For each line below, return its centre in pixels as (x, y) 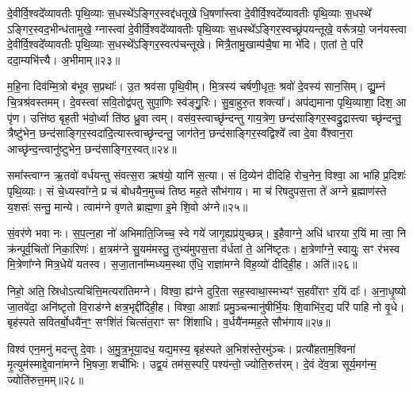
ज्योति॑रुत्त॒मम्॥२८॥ (46, 379)
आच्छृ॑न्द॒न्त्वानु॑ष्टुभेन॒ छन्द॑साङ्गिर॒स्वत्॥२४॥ (92, 148)
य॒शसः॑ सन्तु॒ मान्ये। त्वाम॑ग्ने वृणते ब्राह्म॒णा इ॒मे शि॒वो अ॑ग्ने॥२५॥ (128, 206)
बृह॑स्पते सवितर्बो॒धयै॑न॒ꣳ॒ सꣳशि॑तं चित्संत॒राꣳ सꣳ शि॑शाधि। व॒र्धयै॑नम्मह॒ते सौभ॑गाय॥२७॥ (169, 322)
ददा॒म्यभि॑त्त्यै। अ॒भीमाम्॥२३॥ (64, 59)
